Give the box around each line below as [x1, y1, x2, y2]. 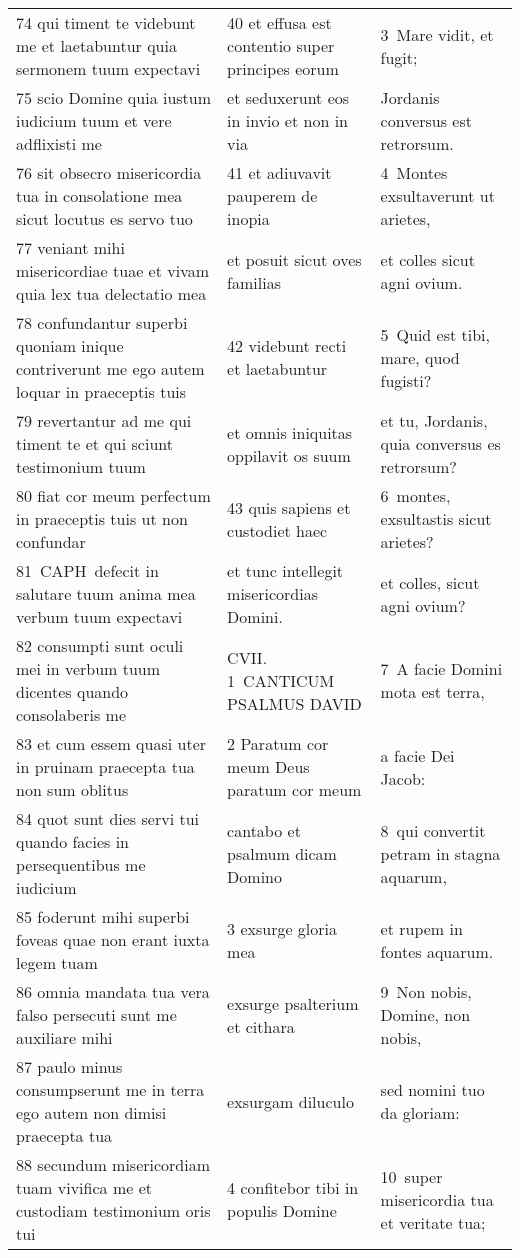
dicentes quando [16, 680, 129, 703]
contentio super [227, 34, 335, 57]
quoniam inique [16, 334, 124, 357]
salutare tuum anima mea [16, 582, 196, 605]
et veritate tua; [380, 1210, 486, 1234]
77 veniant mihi [16, 236, 125, 259]
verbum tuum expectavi [16, 605, 183, 628]
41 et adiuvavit [227, 161, 332, 184]
